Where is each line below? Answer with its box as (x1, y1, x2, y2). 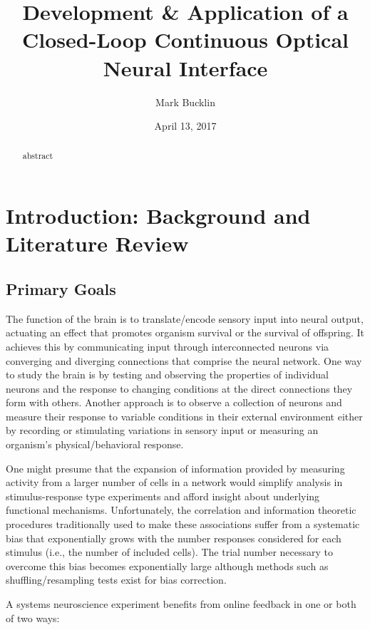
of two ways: (6, 610, 60, 625)
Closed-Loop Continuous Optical (21, 25, 349, 54)
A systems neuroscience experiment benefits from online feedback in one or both (6, 597, 356, 611)
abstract (22, 150, 53, 162)
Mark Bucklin (155, 94, 215, 109)
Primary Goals (6, 277, 116, 299)
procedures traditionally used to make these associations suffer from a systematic (6, 517, 360, 532)
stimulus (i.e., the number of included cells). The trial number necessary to (6, 544, 334, 559)
